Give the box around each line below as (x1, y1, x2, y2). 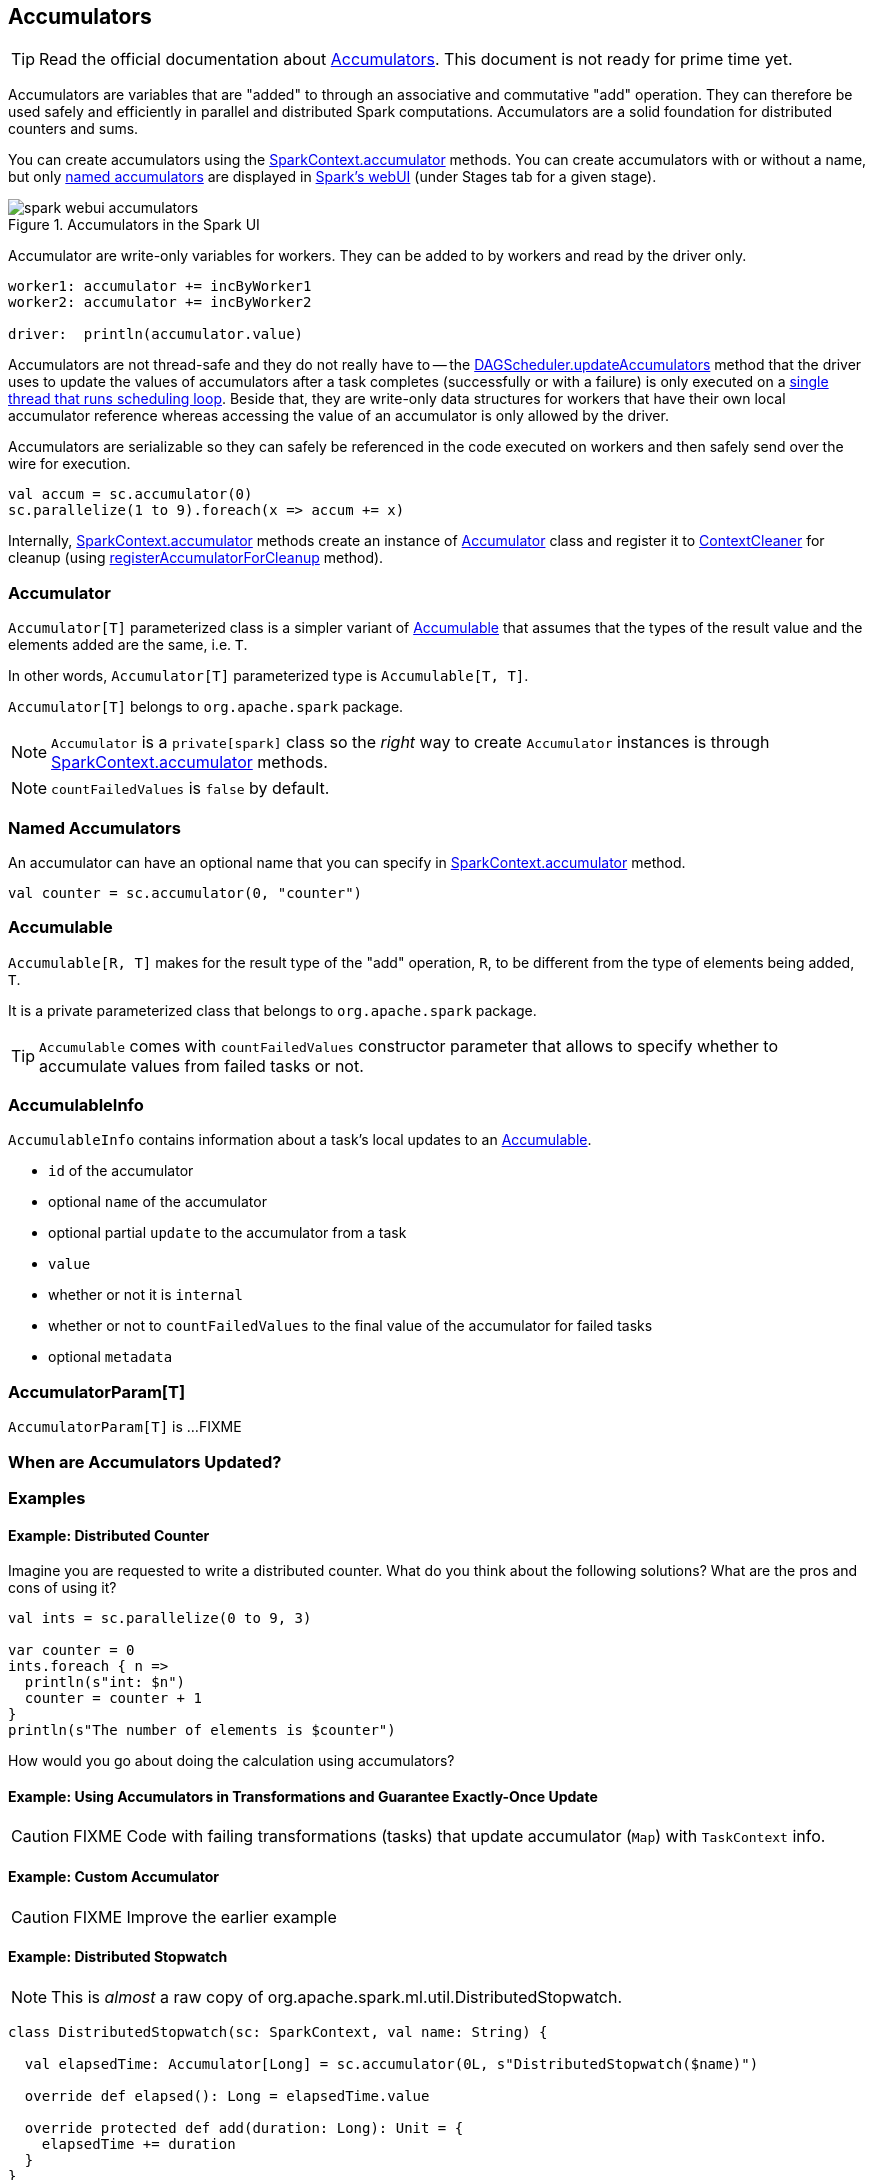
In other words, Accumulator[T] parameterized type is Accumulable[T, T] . (8, 667, 529, 685)
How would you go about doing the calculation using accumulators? (8, 1752, 455, 1770)
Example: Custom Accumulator (8, 1867, 220, 1885)
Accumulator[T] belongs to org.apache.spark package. (8, 698, 404, 716)
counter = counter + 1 (24, 1690, 202, 1707)
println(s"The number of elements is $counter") (8, 1722, 396, 1739)
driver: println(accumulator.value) (8, 326, 304, 343)
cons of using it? (8, 1579, 117, 1597)
